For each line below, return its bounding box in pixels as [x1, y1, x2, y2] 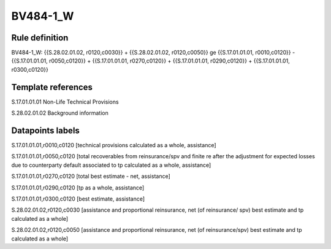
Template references [11, 82, 93, 92]
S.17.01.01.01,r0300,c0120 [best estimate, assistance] [11, 195, 145, 202]
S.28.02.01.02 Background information [11, 109, 108, 117]
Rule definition [11, 33, 69, 43]
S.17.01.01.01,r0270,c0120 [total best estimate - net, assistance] [11, 172, 171, 180]
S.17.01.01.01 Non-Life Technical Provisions [11, 98, 119, 105]
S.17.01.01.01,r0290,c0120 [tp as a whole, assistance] [11, 184, 145, 191]
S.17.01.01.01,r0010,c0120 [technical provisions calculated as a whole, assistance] [11, 142, 217, 149]
